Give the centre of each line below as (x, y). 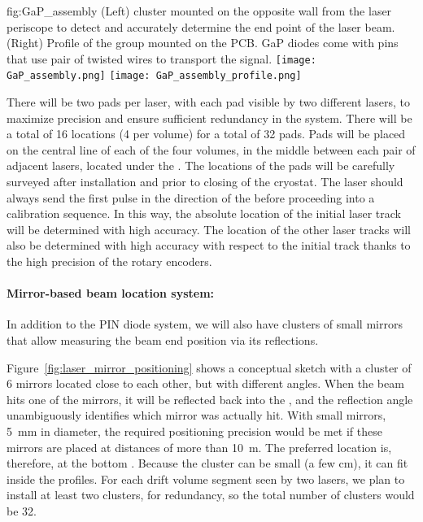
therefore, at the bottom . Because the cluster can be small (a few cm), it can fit (207, 463)
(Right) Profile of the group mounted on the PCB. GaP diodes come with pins (203, 43)
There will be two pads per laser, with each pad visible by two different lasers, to (208, 102)
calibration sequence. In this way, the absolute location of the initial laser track (204, 213)
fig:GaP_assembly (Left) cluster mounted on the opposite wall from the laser (199, 11)
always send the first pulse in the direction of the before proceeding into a (191, 197)
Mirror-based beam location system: (111, 293)
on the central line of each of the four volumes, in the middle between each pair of (211, 149)
